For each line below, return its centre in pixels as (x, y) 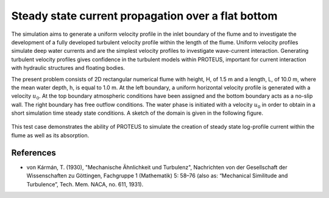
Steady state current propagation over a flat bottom (144, 16)
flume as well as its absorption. (50, 135)
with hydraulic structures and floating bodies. (68, 68)
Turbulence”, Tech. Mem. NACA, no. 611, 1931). (85, 184)
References (34, 153)
